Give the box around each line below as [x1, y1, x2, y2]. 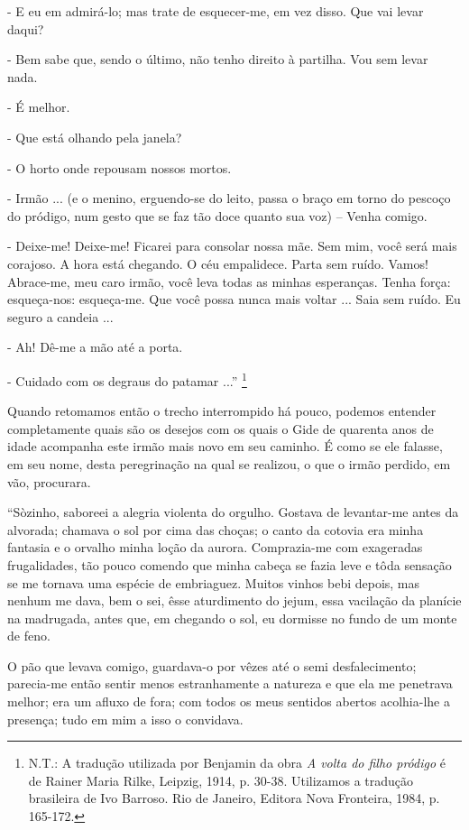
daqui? [7, 19, 44, 38]
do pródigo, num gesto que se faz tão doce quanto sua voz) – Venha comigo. [7, 206, 428, 225]
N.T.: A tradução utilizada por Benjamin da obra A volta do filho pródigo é [28, 753, 446, 772]
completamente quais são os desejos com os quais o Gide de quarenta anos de [7, 419, 434, 438]
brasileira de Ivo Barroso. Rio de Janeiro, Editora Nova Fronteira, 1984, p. [28, 788, 440, 807]
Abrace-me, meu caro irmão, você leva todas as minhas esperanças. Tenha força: [7, 272, 451, 290]
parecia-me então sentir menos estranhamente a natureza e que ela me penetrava [7, 674, 453, 693]
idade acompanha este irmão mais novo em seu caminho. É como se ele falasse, [7, 437, 443, 456]
